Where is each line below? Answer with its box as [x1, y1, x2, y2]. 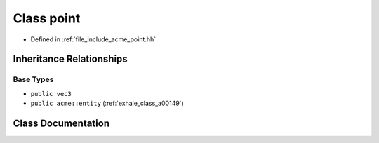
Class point [13, 11, 81, 26]
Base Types [13, 74, 54, 84]
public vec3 [30, 90, 72, 97]
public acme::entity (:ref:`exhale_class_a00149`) [30, 99, 184, 108]
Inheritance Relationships [13, 53, 128, 65]
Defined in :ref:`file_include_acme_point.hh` [30, 35, 157, 43]
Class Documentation [13, 117, 110, 129]
